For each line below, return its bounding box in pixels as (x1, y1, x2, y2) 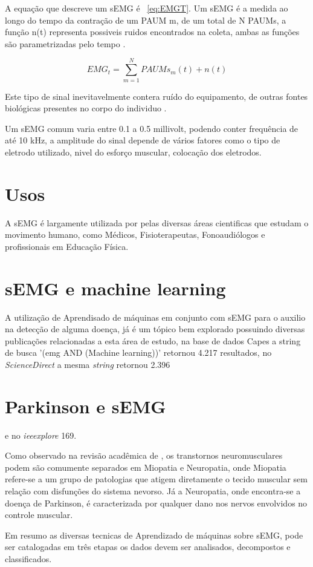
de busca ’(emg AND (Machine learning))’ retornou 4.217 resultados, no (5, 346, 272, 359)
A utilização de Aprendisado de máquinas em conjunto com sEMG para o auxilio (5, 310, 306, 323)
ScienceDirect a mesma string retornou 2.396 (5, 358, 170, 370)
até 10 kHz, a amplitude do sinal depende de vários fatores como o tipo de (5, 134, 280, 146)
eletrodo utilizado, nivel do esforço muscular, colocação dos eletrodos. (5, 145, 262, 158)
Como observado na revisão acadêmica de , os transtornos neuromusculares (5, 449, 283, 462)
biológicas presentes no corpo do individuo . (5, 102, 167, 114)
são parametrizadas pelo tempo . (5, 37, 126, 50)
